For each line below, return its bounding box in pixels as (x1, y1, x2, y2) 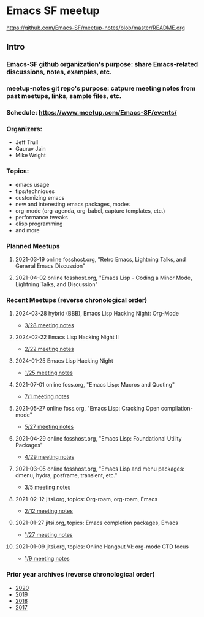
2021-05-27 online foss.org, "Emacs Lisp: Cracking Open (15, 405, 160, 412)
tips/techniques (15, 187, 55, 195)
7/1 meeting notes (24, 393, 70, 400)
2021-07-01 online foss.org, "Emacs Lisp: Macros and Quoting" (15, 381, 175, 388)
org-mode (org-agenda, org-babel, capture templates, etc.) (15, 206, 165, 214)
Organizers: (6, 125, 43, 134)
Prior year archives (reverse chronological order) (6, 570, 155, 579)
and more (15, 226, 40, 233)
